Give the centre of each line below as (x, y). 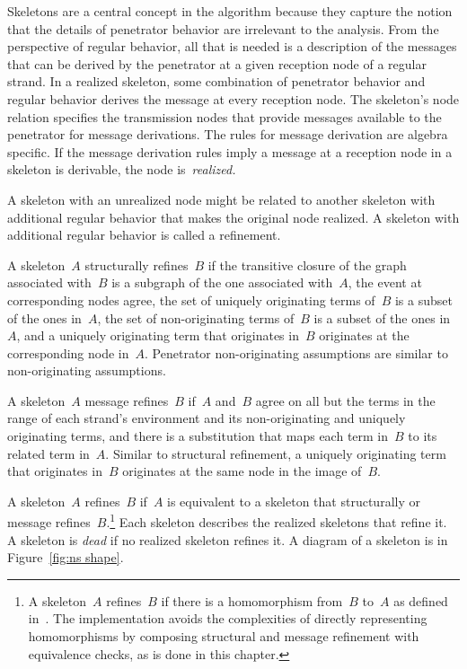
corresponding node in (68, 352)
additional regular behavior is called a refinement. (144, 235)
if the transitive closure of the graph (307, 264)
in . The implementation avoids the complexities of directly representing (228, 618)
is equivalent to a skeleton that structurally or (294, 501)
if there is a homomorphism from (252, 600)
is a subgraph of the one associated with (222, 282)
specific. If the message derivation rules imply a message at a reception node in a (230, 151)
